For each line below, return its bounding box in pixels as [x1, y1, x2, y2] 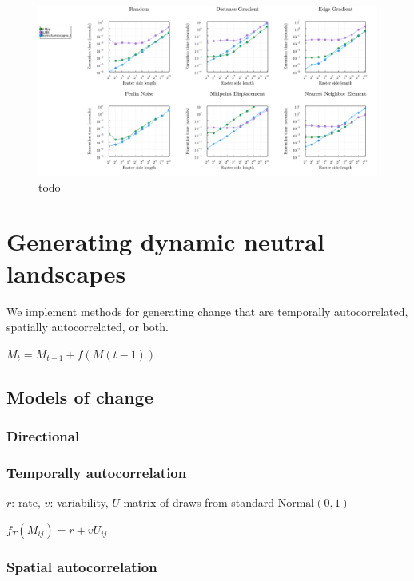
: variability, [50, 494, 109, 511]
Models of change [6, 384, 153, 409]
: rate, [11, 494, 41, 511]
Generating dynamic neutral [6, 225, 324, 258]
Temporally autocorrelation [6, 462, 187, 482]
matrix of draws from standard [123, 494, 275, 511]
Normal [277, 498, 315, 510]
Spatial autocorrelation [6, 556, 157, 576]
